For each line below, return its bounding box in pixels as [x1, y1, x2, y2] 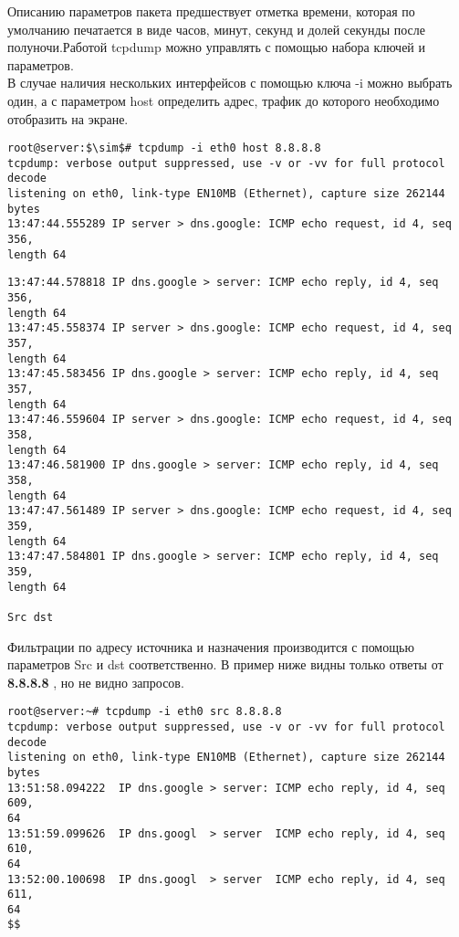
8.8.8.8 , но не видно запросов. [7, 672, 184, 691]
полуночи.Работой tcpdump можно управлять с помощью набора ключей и [7, 37, 426, 57]
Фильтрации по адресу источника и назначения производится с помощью [7, 637, 414, 656]
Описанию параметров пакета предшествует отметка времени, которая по [7, 2, 415, 20]
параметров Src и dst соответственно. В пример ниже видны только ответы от [7, 655, 443, 674]
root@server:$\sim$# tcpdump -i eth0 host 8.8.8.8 [7, 142, 321, 155]
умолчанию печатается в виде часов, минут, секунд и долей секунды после [7, 19, 425, 38]
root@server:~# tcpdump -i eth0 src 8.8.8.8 [7, 705, 282, 719]
